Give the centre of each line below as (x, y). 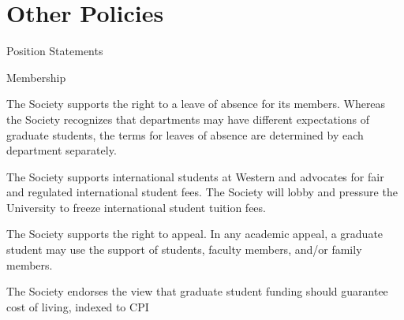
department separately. (62, 150)
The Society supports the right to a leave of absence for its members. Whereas (196, 104)
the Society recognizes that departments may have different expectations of (188, 119)
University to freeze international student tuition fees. (136, 207)
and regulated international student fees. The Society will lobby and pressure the (202, 192)
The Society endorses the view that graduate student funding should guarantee (197, 291)
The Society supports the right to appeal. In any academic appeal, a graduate (195, 234)
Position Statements (55, 51)
